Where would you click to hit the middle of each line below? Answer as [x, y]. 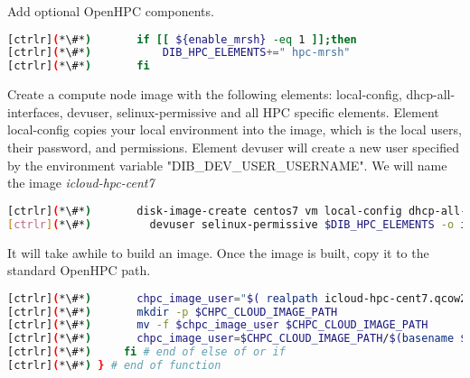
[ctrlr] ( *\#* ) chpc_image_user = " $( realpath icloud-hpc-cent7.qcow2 [237, 298]
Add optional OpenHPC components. [111, 11]
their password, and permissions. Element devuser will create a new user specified [233, 147]
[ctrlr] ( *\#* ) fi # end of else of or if [146, 352]
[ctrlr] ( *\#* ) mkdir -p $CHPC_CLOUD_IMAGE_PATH [173, 312]
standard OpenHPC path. [79, 270]
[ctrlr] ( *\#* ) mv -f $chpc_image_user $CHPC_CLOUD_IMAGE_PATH [218, 325]
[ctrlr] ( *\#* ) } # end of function [114, 366]
